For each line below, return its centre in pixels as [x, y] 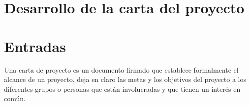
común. [15, 98]
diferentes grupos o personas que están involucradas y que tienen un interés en [122, 89]
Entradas [35, 46]
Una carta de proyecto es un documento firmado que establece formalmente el [121, 69]
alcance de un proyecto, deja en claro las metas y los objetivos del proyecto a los [125, 79]
